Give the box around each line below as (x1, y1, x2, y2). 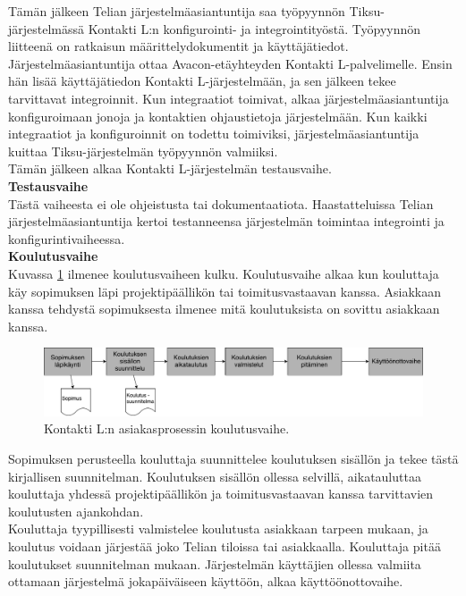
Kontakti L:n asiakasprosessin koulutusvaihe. (44, 419, 290, 438)
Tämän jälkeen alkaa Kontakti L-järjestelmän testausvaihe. (8, 159, 332, 178)
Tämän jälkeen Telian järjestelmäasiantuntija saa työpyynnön (8, 2, 345, 20)
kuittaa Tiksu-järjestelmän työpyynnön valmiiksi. (8, 141, 278, 160)
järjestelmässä (8, 19, 85, 38)
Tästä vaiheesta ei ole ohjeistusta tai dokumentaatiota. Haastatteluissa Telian (8, 194, 434, 213)
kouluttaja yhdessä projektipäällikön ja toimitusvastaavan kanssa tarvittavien (8, 484, 434, 503)
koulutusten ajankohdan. (8, 501, 144, 520)
